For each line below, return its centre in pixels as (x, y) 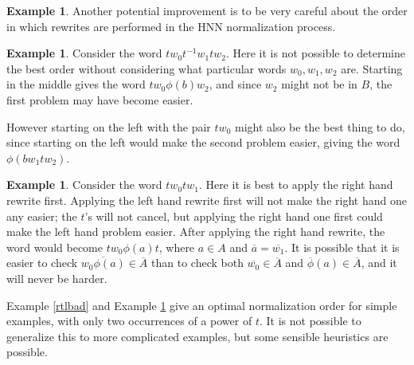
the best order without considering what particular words (146, 68)
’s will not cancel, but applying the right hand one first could (234, 216)
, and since (235, 84)
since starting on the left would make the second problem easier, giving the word (203, 142)
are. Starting (372, 68)
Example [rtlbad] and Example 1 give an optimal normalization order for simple (202, 305)
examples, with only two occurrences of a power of (129, 321)
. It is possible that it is (342, 247)
